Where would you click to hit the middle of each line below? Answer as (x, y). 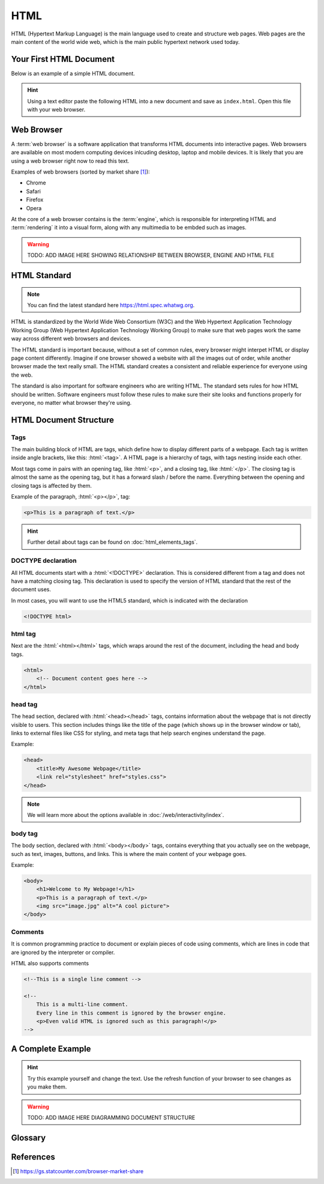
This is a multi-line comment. (82, 1004)
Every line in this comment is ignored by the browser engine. (131, 1013)
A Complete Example (51, 1049)
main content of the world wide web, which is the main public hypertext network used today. (125, 41)
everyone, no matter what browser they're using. (71, 402)
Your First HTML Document (63, 59)
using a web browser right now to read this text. (70, 161)
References (33, 1157)
